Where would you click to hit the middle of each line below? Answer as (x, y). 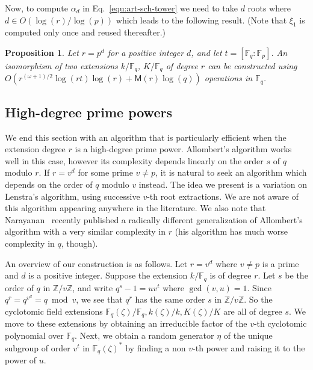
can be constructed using (253, 65)
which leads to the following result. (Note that (201, 20)
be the (296, 275)
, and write (93, 287)
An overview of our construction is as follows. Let (96, 263)
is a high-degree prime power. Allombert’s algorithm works (183, 149)
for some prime (105, 172)
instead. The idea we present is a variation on (223, 184)
